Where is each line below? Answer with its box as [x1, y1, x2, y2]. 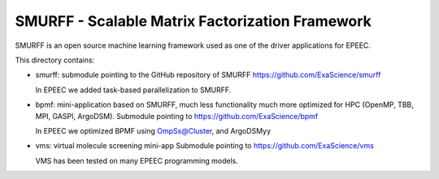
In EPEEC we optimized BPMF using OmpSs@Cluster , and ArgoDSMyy [35, 126, 272, 135]
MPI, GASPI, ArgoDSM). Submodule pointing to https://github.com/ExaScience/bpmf [35, 111, 319, 121]
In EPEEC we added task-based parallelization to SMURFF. [35, 85, 232, 95]
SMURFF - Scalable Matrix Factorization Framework [15, 12, 372, 30]
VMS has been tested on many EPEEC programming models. [35, 156, 239, 165]
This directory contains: [15, 55, 95, 65]
